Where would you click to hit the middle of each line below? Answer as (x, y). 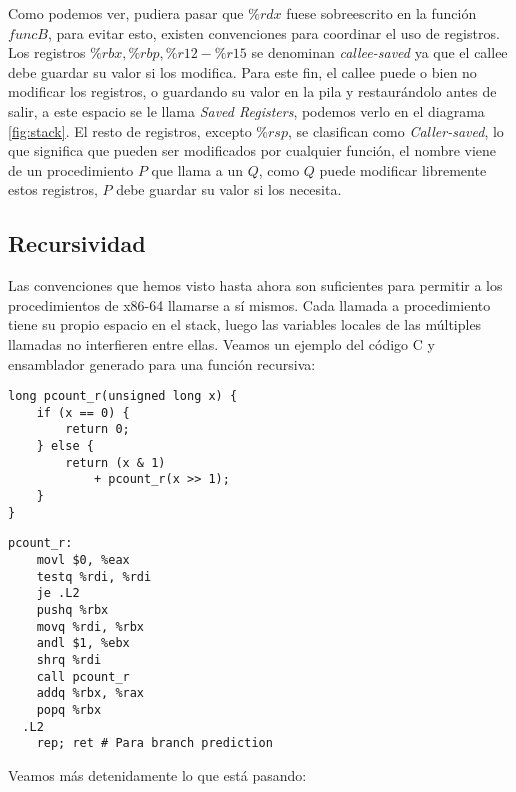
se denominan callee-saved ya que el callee (379, 52)
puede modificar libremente (403, 169)
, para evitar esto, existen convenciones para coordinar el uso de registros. (274, 32)
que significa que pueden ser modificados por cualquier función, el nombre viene (252, 150)
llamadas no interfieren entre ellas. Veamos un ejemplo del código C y (221, 343)
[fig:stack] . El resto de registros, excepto (130, 130)
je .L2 (58, 593)
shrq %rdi (69, 659)
